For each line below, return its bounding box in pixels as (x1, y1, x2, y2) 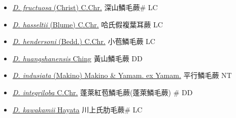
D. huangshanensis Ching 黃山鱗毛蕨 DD (12, 53, 143, 63)
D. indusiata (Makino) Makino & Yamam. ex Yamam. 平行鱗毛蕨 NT (12, 70, 232, 81)
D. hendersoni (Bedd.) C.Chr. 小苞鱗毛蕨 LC (12, 36, 155, 47)
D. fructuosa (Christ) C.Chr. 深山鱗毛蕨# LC (12, 2, 158, 12)
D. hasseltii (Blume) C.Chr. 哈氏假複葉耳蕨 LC (12, 19, 163, 29)
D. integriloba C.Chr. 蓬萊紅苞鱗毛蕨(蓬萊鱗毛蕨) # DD (12, 87, 193, 97)
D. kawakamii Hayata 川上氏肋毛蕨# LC (12, 104, 143, 114)
